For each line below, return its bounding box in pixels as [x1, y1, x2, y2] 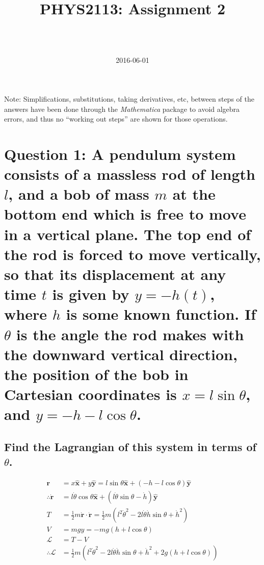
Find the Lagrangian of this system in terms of [4, 438, 256, 454]
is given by [52, 284, 129, 304]
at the [172, 183, 216, 204]
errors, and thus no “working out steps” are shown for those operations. [4, 113, 228, 124]
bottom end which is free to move [4, 203, 246, 224]
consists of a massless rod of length [4, 163, 255, 184]
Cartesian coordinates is [4, 384, 177, 405]
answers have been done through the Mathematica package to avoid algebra [4, 103, 240, 114]
